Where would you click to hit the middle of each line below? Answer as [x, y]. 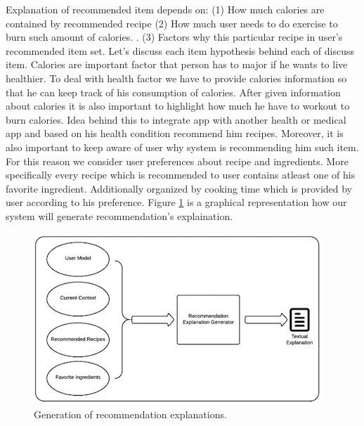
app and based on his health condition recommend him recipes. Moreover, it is [175, 133]
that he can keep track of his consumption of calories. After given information [173, 92]
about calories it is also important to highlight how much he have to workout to [178, 106]
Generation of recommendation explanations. [130, 414]
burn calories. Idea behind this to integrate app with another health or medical [176, 119]
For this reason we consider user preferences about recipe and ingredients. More [177, 161]
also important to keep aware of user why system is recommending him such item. [182, 147]
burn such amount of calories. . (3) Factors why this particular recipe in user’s [174, 37]
